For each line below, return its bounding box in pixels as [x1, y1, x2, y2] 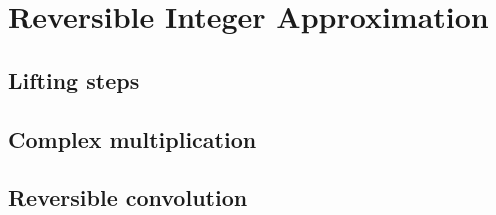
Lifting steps [8, 64, 140, 95]
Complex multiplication [8, 123, 257, 154]
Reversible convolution [8, 182, 248, 213]
